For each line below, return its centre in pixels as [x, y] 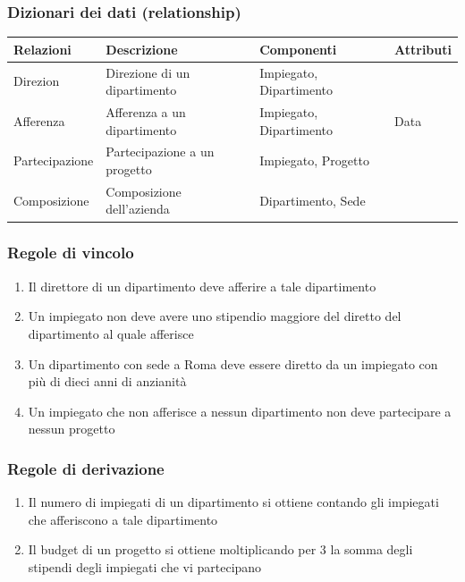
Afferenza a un [146, 112]
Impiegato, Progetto [314, 160]
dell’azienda [138, 209]
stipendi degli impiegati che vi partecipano [145, 566]
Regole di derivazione [86, 468]
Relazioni [42, 49]
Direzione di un [148, 72]
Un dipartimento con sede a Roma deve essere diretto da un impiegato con [233, 363]
